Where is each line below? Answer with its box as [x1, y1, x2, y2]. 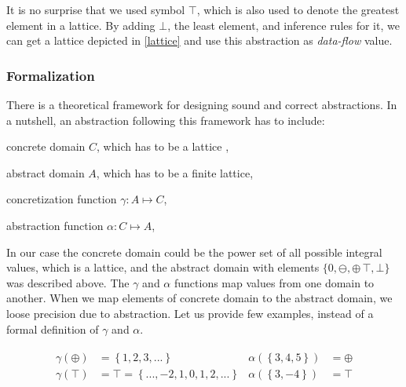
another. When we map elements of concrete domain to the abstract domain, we [6, 290, 393, 306]
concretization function [6, 191, 117, 207]
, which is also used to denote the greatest [196, 2, 400, 17]
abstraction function [6, 217, 104, 233]
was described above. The [6, 274, 130, 290]
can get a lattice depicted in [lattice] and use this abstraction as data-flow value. [6, 32, 393, 49]
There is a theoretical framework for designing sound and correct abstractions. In [6, 97, 397, 112]
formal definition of [6, 320, 99, 337]
